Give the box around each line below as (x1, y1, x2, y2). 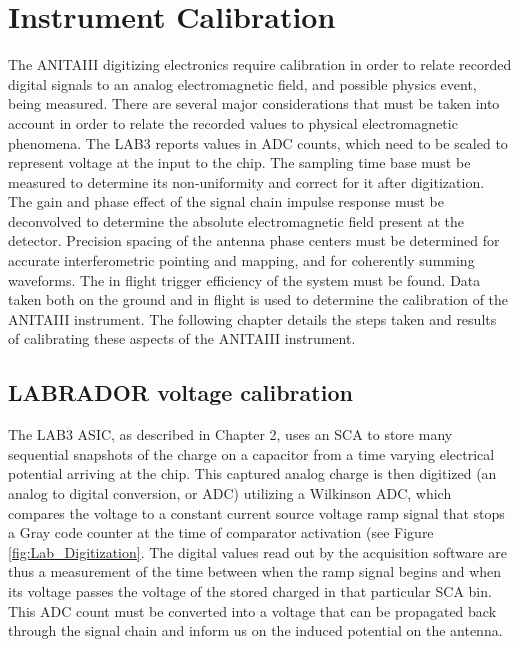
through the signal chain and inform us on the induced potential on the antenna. (8, 620, 503, 641)
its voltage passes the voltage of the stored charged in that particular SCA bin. (8, 580, 492, 601)
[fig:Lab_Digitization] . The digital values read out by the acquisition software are (8, 541, 507, 562)
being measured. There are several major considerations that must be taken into (8, 93, 500, 114)
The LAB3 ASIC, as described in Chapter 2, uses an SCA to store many (8, 424, 453, 445)
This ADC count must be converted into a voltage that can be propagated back (8, 600, 497, 621)
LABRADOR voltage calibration (8, 377, 353, 408)
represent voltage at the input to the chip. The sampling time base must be (8, 152, 471, 173)
